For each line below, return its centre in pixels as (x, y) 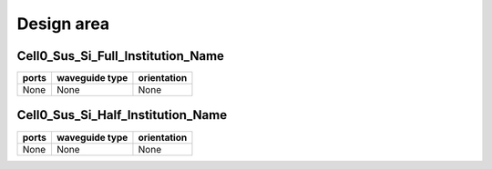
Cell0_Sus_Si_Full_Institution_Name (121, 56)
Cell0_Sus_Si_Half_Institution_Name (122, 115)
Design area (63, 24)
